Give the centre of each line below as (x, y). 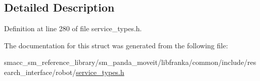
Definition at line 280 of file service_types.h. (73, 28)
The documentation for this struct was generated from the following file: (116, 45)
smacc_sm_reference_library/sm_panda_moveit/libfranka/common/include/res (130, 62)
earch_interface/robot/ (40, 72)
